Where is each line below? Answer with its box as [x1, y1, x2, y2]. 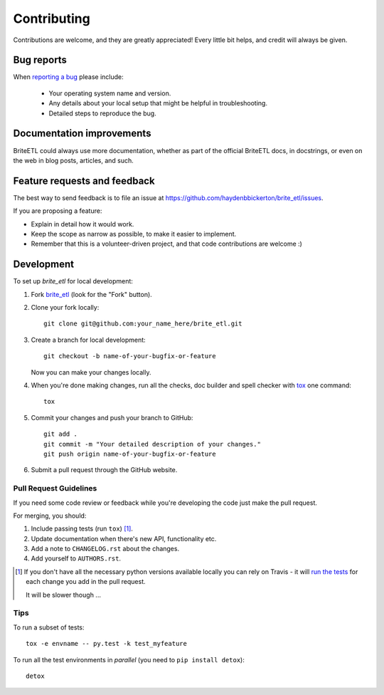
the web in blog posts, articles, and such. [13, 156, 134, 164]
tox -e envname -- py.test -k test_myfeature [26, 639, 188, 648]
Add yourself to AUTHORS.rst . [31, 554, 121, 563]
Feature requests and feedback [13, 174, 156, 187]
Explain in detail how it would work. [31, 219, 134, 228]
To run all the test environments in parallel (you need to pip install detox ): [13, 655, 245, 664]
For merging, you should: [13, 511, 87, 520]
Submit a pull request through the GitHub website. [31, 466, 178, 474]
